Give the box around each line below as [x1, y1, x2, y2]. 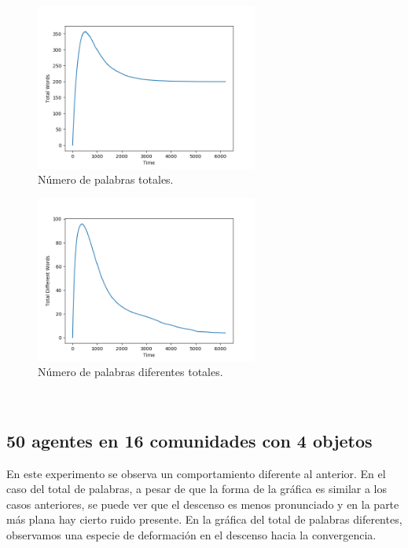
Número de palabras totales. [38, 171, 174, 188]
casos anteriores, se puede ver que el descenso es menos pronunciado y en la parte [6, 495, 399, 512]
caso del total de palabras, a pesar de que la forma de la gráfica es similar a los [6, 480, 387, 497]
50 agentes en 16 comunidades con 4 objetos [6, 428, 373, 452]
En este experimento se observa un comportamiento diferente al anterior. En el [6, 465, 386, 481]
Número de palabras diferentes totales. [38, 364, 223, 380]
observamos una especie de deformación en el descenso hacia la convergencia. [6, 526, 377, 543]
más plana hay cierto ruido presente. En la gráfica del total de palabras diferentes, [6, 511, 402, 528]
